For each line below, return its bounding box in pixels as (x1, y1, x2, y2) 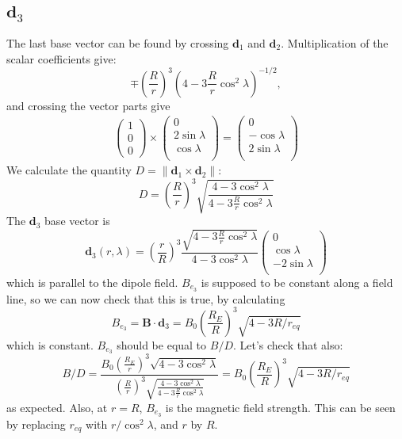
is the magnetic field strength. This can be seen (165, 399, 396, 415)
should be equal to (117, 336, 207, 353)
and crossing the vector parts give (6, 97, 170, 113)
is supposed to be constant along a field (201, 273, 393, 290)
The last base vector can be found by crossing (6, 34, 229, 51)
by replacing (6, 415, 66, 432)
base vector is (44, 212, 110, 229)
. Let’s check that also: (232, 336, 343, 353)
